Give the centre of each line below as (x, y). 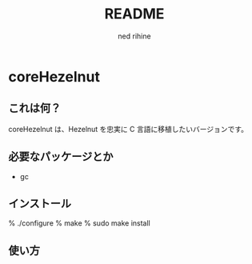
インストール (40, 204)
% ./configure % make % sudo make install (79, 223)
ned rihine (134, 36)
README (134, 14)
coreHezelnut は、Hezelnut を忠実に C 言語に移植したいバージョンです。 (128, 129)
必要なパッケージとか (61, 157)
